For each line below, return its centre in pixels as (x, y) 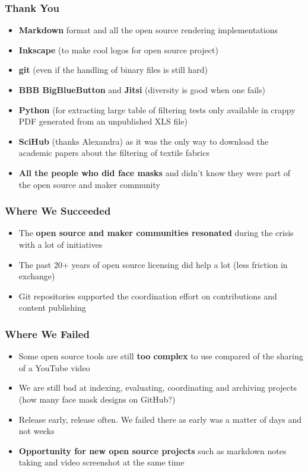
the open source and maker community (89, 184)
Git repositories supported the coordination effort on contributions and (148, 296)
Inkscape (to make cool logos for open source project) (118, 50)
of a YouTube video (54, 367)
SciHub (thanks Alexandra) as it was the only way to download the (144, 141)
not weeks (36, 431)
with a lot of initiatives (61, 244)
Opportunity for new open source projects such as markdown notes (153, 450)
